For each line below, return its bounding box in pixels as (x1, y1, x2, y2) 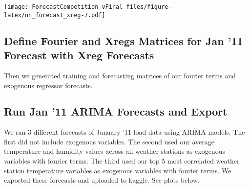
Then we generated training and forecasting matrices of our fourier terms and (4, 70, 236, 80)
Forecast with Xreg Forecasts (4, 47, 154, 63)
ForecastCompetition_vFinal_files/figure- (32, 3, 172, 10)
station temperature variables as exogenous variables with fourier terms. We (4, 165, 231, 175)
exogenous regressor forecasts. (4, 80, 93, 90)
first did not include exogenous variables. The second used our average (4, 136, 215, 146)
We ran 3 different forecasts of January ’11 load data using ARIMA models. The (4, 127, 245, 137)
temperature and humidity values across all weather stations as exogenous (4, 146, 225, 156)
